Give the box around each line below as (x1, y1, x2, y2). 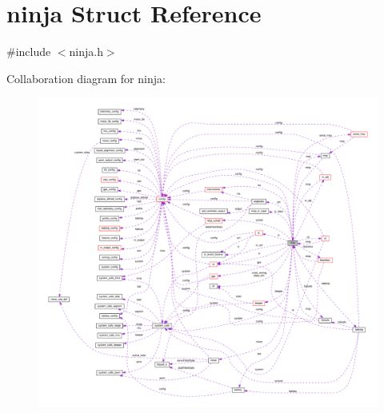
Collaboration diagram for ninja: (6, 69, 166, 86)
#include (6, 43, 51, 60)
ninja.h (69, 43, 103, 60)
